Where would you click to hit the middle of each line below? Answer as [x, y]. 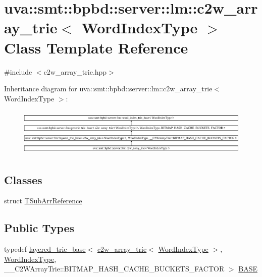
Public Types [39, 228]
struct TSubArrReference [43, 201]
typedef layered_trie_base [45, 249]
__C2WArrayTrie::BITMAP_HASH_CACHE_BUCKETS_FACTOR [114, 269]
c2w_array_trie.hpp [75, 71]
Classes [23, 179]
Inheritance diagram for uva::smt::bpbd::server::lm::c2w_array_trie [108, 89]
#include [18, 71]
